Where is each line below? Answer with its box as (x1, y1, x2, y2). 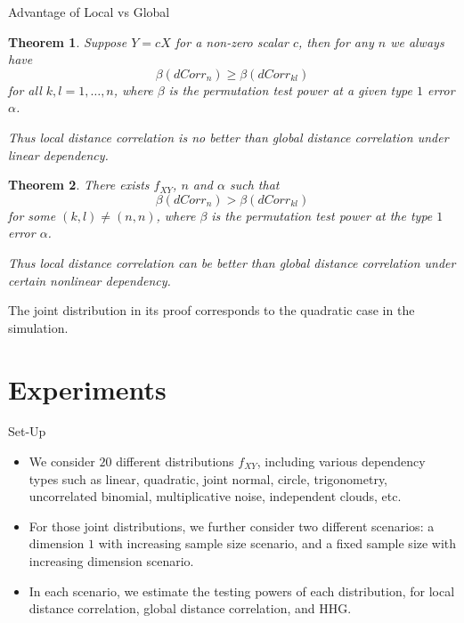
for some (8, 206, 56, 224)
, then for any (298, 32, 374, 51)
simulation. (8, 318, 69, 336)
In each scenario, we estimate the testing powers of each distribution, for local (28, 581, 455, 600)
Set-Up (8, 422, 46, 441)
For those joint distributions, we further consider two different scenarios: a (28, 516, 435, 535)
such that (229, 175, 280, 194)
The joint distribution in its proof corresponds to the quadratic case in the (8, 301, 415, 320)
